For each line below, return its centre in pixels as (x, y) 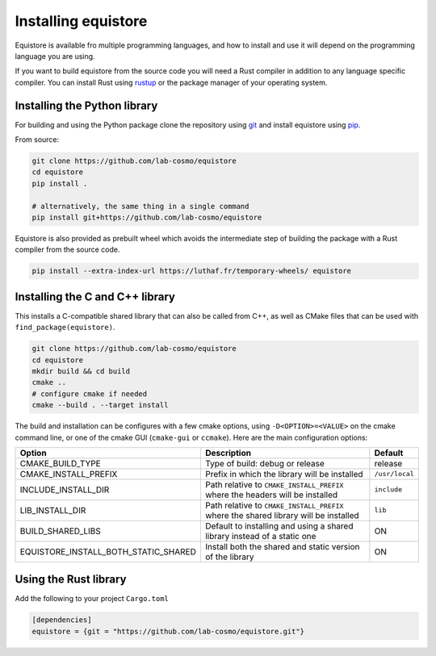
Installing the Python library (86, 105)
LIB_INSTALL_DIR (53, 510)
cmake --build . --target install (100, 405)
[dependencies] (62, 620)
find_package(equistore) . (65, 328)
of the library (229, 557)
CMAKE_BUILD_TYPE (60, 463)
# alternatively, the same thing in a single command (140, 206)
